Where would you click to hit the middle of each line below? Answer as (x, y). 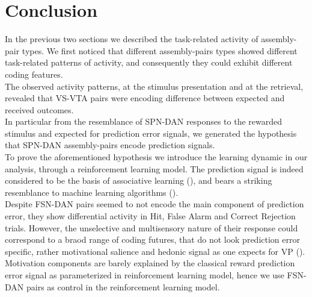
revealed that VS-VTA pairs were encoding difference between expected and (145, 98)
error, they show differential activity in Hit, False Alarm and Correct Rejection (150, 216)
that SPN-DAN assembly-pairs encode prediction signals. (110, 145)
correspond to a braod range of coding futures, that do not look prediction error (152, 239)
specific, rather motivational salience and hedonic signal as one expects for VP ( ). (155, 251)
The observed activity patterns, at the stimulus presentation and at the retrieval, (154, 86)
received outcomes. (39, 109)
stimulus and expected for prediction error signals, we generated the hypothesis (151, 133)
